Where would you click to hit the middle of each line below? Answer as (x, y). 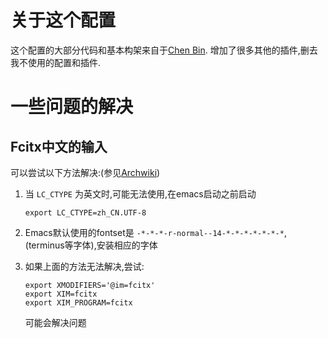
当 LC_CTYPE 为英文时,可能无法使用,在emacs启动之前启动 (140, 193)
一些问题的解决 (72, 107)
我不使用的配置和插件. (56, 62)
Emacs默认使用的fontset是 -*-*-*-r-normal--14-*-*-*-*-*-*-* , (155, 232)
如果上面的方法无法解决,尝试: (84, 266)
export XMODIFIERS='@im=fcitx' (90, 285)
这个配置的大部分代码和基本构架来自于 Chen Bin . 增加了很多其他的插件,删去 (164, 50)
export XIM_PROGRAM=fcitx (78, 302)
